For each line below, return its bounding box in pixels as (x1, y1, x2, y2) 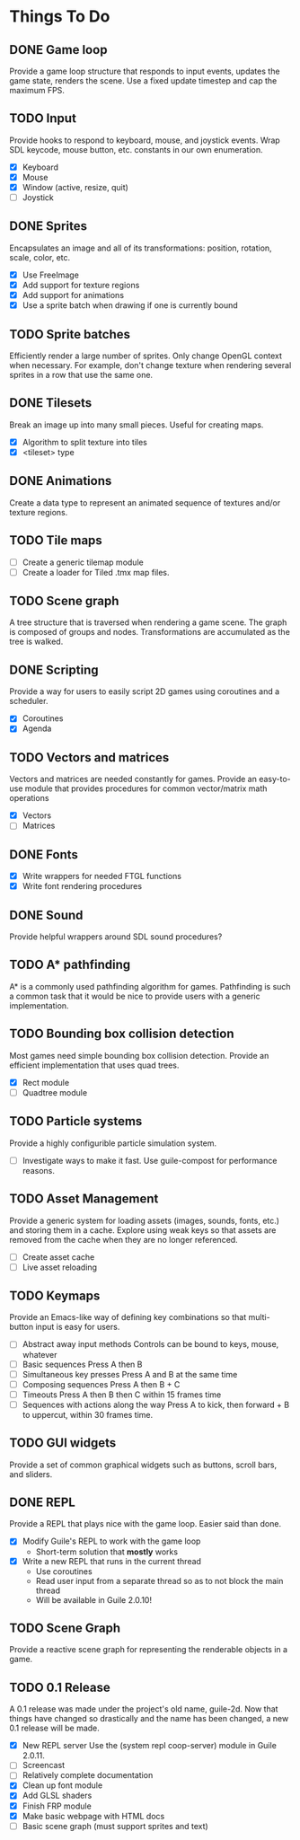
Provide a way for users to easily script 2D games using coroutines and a (9, 686, 280, 697)
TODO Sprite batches (9, 326, 130, 342)
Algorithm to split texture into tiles (22, 436, 148, 447)
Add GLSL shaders (22, 1790, 93, 1801)
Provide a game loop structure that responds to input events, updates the (9, 66, 280, 76)
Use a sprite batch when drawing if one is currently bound (22, 300, 238, 311)
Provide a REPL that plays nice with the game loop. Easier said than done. (9, 1519, 281, 1529)
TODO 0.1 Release (9, 1679, 110, 1695)
